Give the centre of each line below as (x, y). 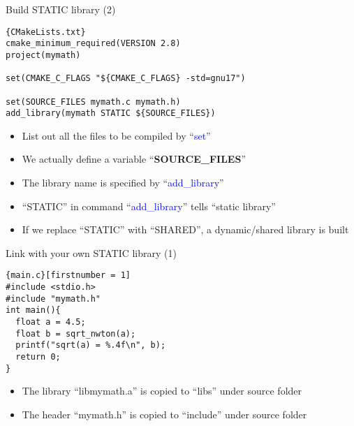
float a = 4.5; (51, 322)
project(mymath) (43, 55)
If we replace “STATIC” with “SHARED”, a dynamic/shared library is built (185, 229)
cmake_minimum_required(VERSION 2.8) (93, 44)
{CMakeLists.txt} (46, 32)
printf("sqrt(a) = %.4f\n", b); (91, 345)
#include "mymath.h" (53, 299)
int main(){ (33, 310)
